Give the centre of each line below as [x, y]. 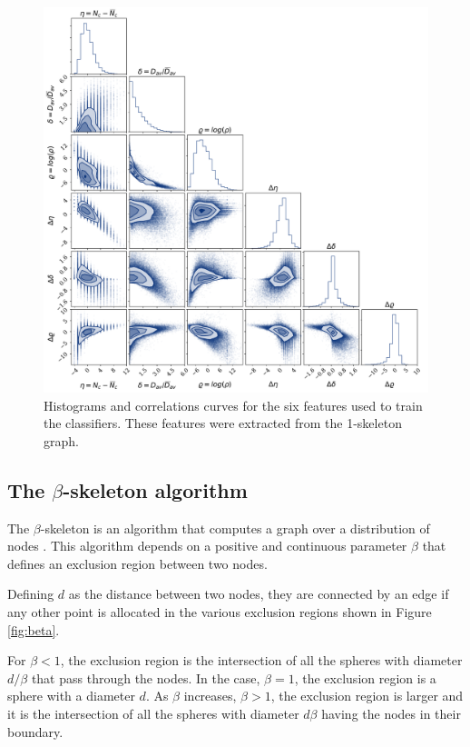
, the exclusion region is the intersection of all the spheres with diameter [261, 660]
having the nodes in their [391, 713]
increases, [210, 696]
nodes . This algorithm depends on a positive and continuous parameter [207, 546]
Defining [31, 594]
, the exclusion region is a [365, 677]
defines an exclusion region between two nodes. [137, 563]
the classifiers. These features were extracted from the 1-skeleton [223, 423]
